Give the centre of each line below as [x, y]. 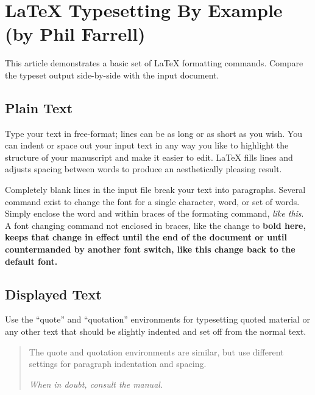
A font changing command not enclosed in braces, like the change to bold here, [155, 225]
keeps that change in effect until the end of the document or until [146, 237]
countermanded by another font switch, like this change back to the [150, 249]
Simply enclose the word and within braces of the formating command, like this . [154, 213]
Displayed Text [53, 294]
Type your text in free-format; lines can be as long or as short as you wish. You [154, 133]
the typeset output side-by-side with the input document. [112, 75]
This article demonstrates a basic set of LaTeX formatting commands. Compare [154, 63]
